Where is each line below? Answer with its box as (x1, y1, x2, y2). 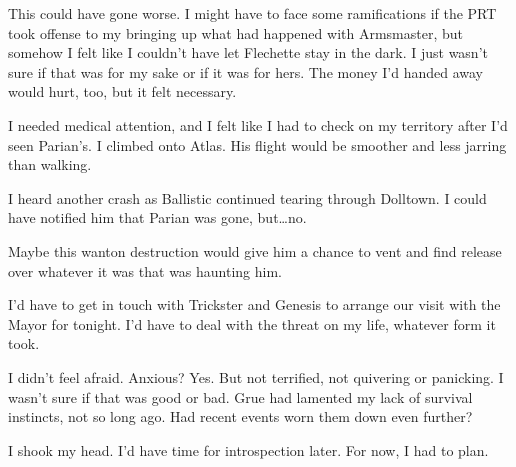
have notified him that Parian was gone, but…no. (8, 207, 307, 228)
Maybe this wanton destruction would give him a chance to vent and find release (8, 240, 502, 261)
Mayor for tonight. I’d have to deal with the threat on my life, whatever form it (8, 313, 496, 334)
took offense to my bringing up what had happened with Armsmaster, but (8, 22, 463, 43)
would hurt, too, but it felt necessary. (8, 81, 237, 102)
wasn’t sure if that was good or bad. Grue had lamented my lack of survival (8, 386, 473, 407)
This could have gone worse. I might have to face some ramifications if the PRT (8, 3, 497, 23)
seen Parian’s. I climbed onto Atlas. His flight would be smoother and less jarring (8, 134, 507, 155)
